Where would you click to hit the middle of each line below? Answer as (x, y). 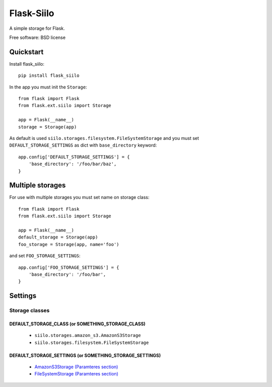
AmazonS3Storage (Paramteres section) (76, 367)
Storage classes (29, 311)
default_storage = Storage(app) (58, 237)
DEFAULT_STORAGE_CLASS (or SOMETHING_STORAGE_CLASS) (77, 324)
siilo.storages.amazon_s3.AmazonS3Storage (88, 335)
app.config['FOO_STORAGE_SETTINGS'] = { (69, 267)
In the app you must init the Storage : (48, 87)
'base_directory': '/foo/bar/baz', (73, 164)
